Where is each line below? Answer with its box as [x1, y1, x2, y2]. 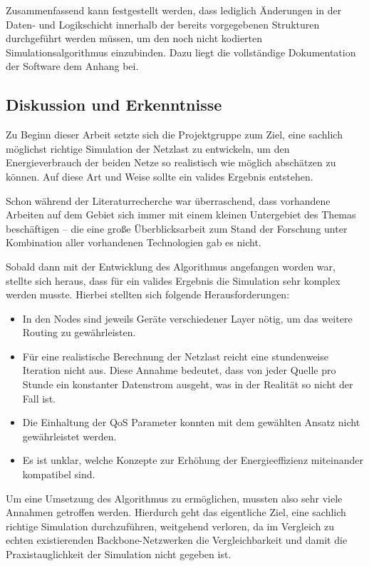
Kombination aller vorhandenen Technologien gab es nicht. [6, 235, 261, 250]
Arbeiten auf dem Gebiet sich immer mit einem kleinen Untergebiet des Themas [6, 207, 356, 222]
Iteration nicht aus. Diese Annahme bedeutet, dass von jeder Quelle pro [22, 363, 336, 378]
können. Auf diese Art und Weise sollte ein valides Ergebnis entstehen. [6, 168, 313, 183]
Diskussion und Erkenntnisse [6, 94, 222, 116]
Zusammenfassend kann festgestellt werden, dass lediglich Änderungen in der [6, 3, 342, 17]
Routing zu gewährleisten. [22, 325, 136, 340]
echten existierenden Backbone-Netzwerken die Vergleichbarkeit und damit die [6, 532, 348, 547]
